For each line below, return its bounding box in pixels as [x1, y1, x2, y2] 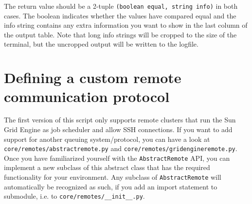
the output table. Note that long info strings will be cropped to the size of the [4, 29, 237, 39]
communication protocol [4, 86, 170, 106]
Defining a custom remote [4, 68, 181, 87]
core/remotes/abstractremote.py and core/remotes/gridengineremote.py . [4, 143, 237, 153]
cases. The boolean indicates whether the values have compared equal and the [4, 10, 236, 20]
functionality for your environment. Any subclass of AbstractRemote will [4, 172, 221, 182]
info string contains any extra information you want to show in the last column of [4, 20, 248, 30]
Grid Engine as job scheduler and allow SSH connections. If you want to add [4, 124, 233, 134]
